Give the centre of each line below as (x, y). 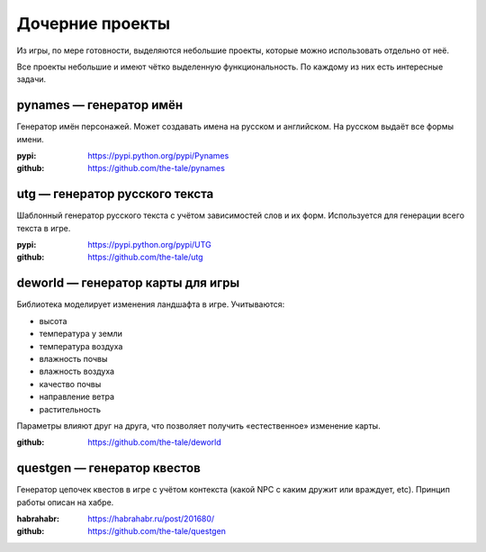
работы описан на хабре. (65, 502)
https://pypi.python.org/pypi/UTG (149, 245)
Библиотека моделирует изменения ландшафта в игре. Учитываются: (151, 304)
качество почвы (70, 384)
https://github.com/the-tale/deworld (155, 442)
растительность (70, 409)
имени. (30, 139)
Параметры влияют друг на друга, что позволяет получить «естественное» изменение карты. (199, 425)
